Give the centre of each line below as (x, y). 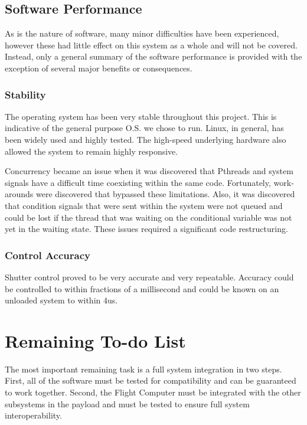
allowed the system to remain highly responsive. (92, 151)
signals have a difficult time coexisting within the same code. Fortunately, (138, 182)
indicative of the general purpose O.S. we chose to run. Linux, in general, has (144, 128)
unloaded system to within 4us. (61, 300)
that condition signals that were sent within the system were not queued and (144, 205)
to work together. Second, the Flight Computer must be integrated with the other (153, 392)
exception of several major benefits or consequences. (99, 68)
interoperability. (33, 415)
